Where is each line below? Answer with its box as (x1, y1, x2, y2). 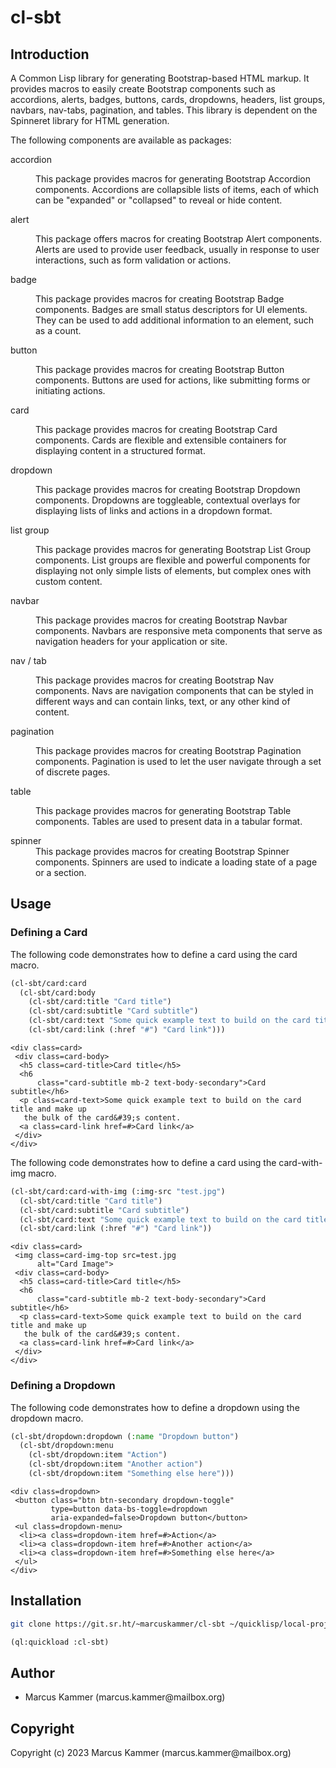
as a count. (35, 325, 82, 336)
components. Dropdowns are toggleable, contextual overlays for (35, 494, 301, 506)
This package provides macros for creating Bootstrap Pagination (35, 745, 302, 756)
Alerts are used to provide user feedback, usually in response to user (35, 244, 320, 255)
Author (10, 1664, 55, 1681)
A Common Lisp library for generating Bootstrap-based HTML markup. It (10, 72, 310, 84)
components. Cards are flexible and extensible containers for (35, 434, 287, 446)
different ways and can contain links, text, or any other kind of (35, 696, 291, 707)
